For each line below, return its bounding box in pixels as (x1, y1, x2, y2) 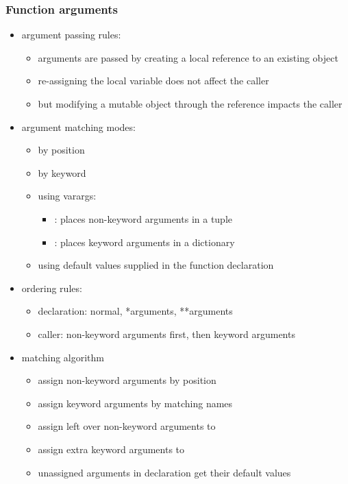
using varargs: (38, 189, 97, 203)
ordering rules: (21, 280, 82, 295)
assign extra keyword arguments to (38, 441, 185, 456)
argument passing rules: (21, 27, 121, 42)
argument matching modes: (21, 119, 136, 134)
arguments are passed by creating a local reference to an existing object (38, 50, 338, 64)
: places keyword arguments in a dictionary (54, 234, 235, 249)
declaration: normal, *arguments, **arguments (38, 304, 233, 318)
